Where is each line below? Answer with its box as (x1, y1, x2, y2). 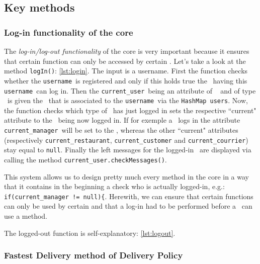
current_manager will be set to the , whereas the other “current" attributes (4, 125, 238, 135)
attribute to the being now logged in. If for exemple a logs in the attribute (4, 115, 240, 125)
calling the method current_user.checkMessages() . (4, 154, 167, 164)
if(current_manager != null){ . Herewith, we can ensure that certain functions (4, 191, 253, 201)
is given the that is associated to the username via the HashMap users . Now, (7, 95, 248, 106)
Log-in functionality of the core (4, 26, 133, 38)
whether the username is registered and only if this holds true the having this (4, 75, 247, 85)
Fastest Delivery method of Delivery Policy (4, 249, 183, 261)
